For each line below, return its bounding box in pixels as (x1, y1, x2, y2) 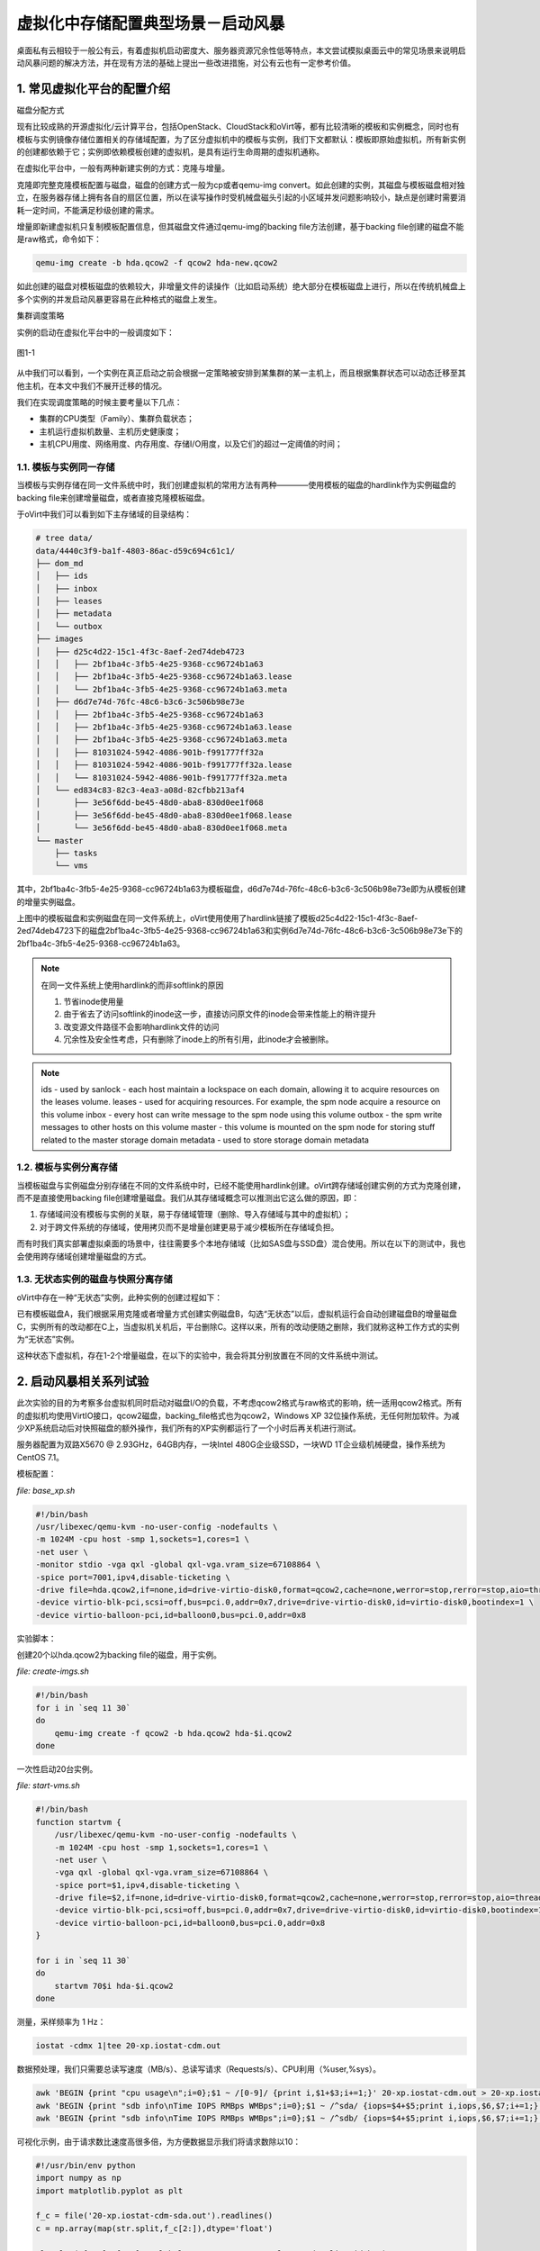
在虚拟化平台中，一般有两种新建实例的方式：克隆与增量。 (16, 163, 229, 174)
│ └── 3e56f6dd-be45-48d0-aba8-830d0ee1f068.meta (35, 823, 288, 833)
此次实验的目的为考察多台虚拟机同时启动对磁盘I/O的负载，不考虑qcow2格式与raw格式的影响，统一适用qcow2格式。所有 (16, 1397, 463, 1408)
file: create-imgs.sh (16, 1666, 90, 1677)
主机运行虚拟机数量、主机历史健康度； (39, 426, 182, 437)
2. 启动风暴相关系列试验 (16, 1374, 149, 1389)
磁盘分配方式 (16, 104, 65, 115)
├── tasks (54, 847, 98, 858)
